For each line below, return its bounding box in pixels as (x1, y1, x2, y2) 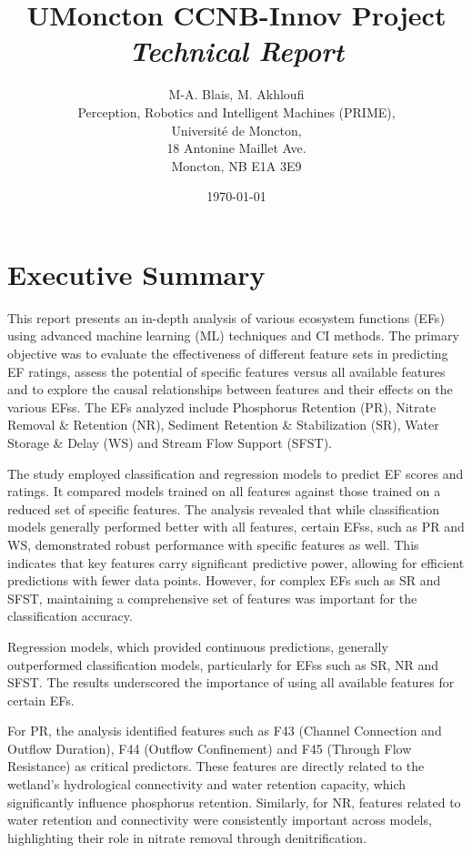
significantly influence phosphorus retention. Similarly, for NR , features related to (7, 792, 461, 811)
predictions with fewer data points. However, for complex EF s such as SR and (7, 571, 441, 590)
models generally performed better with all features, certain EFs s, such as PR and (7, 517, 465, 536)
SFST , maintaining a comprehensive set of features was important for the (7, 588, 417, 607)
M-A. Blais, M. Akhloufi (168, 85, 305, 104)
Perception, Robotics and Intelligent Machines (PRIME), (77, 102, 396, 121)
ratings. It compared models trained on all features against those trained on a (7, 482, 441, 501)
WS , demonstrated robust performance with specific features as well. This (7, 534, 419, 553)
